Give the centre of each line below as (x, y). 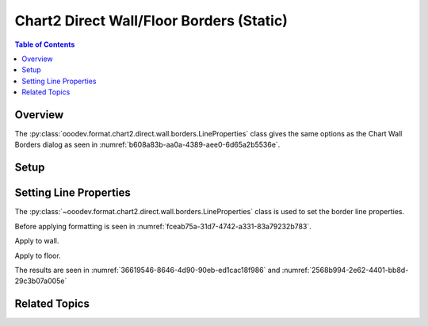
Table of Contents (45, 44)
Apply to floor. (38, 255)
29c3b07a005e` (41, 281)
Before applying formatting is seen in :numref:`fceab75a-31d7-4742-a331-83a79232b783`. (163, 226)
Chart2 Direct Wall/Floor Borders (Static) (151, 21)
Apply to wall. (37, 241)
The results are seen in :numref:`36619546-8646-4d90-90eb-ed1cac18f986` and (147, 270)
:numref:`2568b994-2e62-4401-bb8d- (345, 270)
